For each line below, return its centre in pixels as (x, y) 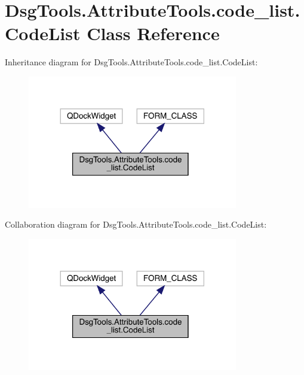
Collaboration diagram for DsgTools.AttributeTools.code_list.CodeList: (136, 224)
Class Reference (153, 33)
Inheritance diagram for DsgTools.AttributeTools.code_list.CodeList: (131, 62)
